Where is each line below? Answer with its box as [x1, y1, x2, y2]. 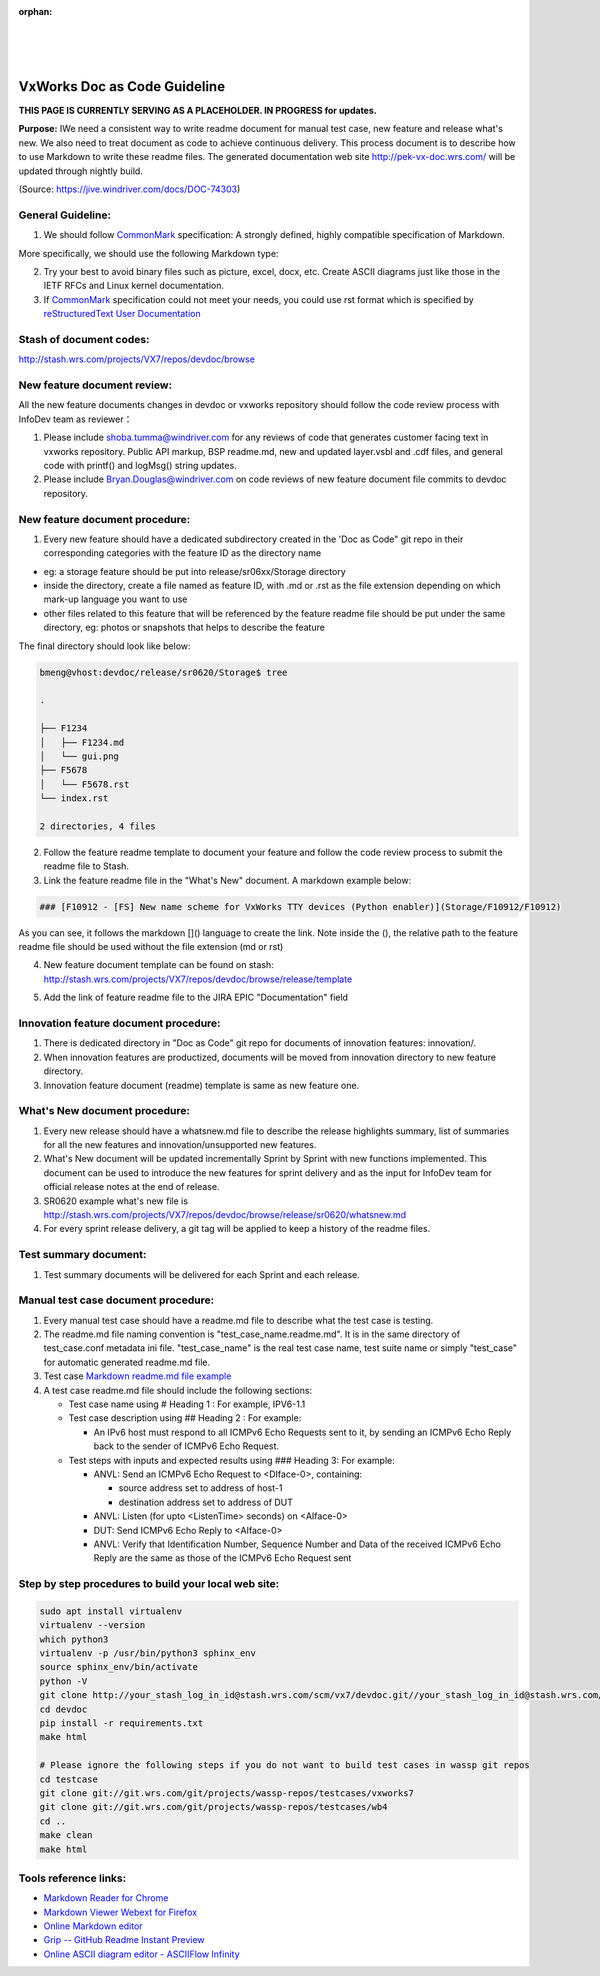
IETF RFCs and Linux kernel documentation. [43, 280, 225, 292]
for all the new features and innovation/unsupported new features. [43, 1139, 317, 1151]
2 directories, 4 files [39, 820, 157, 832]
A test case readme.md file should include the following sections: [43, 1384, 313, 1396]
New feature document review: [18, 378, 173, 392]
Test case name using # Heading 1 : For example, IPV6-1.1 [68, 1398, 306, 1410]
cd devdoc [39, 1703, 88, 1715]
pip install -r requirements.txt [39, 1717, 204, 1729]
